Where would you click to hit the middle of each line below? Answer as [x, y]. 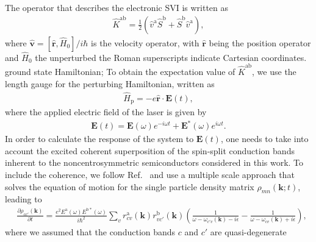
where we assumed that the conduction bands [90, 231]
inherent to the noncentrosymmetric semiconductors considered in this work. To [154, 162]
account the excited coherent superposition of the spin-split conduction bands [150, 150]
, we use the [274, 72]
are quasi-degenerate [248, 231]
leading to [23, 199]
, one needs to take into [264, 139]
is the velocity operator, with [145, 42]
